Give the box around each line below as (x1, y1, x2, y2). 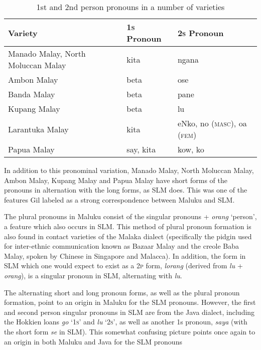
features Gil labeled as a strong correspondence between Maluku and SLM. (4, 194, 235, 205)
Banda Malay (8, 88, 55, 100)
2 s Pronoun (177, 27, 224, 39)
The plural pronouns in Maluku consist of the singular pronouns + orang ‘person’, (4, 211, 257, 222)
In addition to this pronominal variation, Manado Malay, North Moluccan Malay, (4, 165, 254, 175)
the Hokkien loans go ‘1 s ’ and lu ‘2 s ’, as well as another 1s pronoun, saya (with (4, 316, 247, 327)
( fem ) (177, 129, 197, 140)
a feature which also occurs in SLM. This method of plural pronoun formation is (4, 221, 251, 231)
